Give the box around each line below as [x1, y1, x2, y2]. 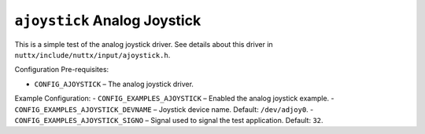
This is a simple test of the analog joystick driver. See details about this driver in [14, 39, 273, 49]
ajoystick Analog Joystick [14, 12, 201, 29]
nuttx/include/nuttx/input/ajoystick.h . [14, 50, 171, 60]
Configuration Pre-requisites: [14, 65, 109, 74]
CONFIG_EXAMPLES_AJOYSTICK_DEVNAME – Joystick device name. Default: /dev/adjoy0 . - [14, 104, 314, 114]
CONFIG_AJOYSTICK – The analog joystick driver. [34, 79, 194, 89]
